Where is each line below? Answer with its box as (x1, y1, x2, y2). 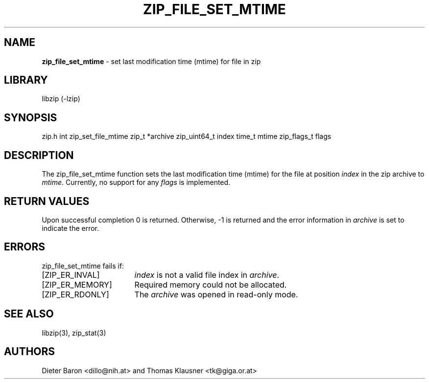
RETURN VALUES (4, 195, 90, 207)
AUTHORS (4, 345, 55, 358)
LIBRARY (4, 74, 48, 87)
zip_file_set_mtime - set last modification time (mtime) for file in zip (42, 57, 261, 66)
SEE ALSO (4, 308, 54, 320)
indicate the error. (42, 224, 99, 232)
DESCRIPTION (4, 149, 74, 161)
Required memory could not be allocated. (134, 279, 287, 290)
